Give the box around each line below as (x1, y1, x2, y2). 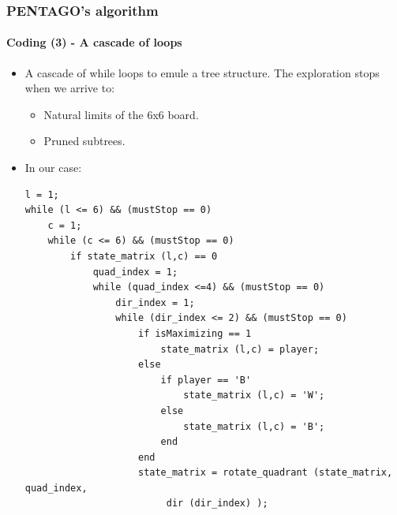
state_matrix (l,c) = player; (160, 343, 320, 355)
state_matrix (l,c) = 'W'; (183, 390, 325, 401)
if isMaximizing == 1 (137, 327, 252, 339)
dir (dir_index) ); (166, 498, 268, 509)
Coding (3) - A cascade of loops (6, 34, 182, 50)
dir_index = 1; (115, 297, 195, 308)
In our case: (24, 159, 82, 176)
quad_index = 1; (92, 266, 178, 278)
